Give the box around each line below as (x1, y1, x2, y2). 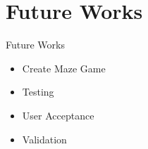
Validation (22, 131, 67, 146)
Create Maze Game (22, 60, 106, 75)
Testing (22, 84, 54, 99)
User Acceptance (22, 108, 94, 122)
